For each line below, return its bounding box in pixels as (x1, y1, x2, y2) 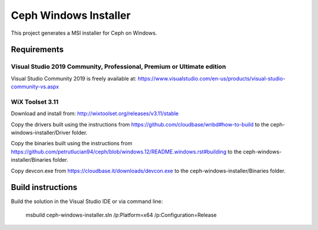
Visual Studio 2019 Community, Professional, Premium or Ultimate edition (11, 62, 226, 71)
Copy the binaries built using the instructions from (11, 140, 132, 147)
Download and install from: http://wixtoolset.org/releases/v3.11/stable (11, 110, 179, 117)
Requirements (11, 45, 64, 55)
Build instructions (11, 182, 78, 192)
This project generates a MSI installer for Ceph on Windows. (11, 29, 157, 36)
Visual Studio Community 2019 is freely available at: (11, 75, 137, 82)
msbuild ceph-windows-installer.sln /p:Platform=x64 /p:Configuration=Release (25, 211, 217, 218)
